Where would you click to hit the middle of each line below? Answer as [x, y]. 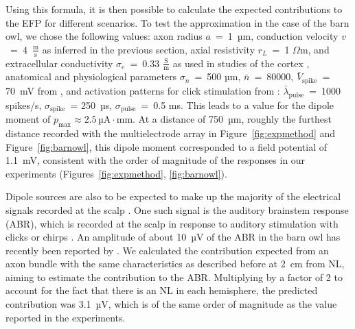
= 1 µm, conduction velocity [277, 36]
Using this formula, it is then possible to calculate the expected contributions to [174, 9]
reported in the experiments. [66, 317]
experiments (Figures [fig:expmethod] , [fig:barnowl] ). [116, 173]
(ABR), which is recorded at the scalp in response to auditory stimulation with [172, 223]
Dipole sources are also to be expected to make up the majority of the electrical [173, 196]
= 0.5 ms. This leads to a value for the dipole [238, 105]
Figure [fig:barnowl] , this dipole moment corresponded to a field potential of [167, 146]
